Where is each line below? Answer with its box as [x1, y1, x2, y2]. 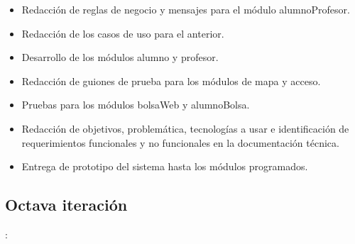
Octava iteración [5, 194, 128, 216]
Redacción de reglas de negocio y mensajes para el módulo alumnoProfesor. [21, 2, 350, 16]
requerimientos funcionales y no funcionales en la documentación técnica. [21, 135, 339, 150]
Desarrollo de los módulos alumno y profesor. [21, 50, 219, 65]
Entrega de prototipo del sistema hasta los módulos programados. [21, 159, 308, 174]
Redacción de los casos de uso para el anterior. [21, 26, 224, 40]
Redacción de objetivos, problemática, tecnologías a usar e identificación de [21, 121, 349, 135]
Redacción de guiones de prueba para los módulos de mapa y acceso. [21, 73, 321, 88]
